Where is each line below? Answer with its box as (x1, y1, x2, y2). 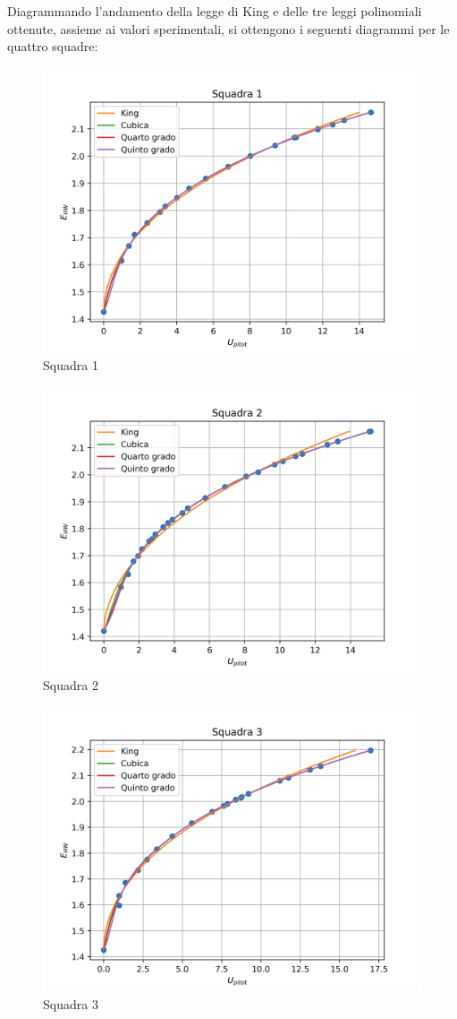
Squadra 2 (43, 675, 98, 694)
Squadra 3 (43, 994, 98, 1013)
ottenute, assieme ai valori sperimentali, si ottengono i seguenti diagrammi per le (7, 19, 450, 38)
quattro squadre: (7, 37, 98, 56)
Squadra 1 (43, 356, 98, 375)
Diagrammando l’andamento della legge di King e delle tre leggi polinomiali (7, 2, 422, 20)
